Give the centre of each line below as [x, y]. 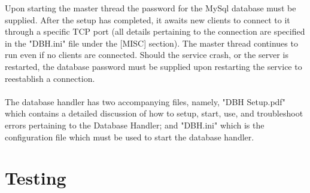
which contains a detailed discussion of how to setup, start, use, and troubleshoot [154, 113]
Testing [36, 178]
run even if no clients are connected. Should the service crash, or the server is [147, 55]
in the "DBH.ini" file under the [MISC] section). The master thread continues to [151, 43]
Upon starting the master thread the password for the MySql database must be [151, 8]
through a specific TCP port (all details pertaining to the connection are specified [155, 31]
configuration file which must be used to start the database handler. [130, 137]
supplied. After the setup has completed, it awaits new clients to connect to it [148, 19]
